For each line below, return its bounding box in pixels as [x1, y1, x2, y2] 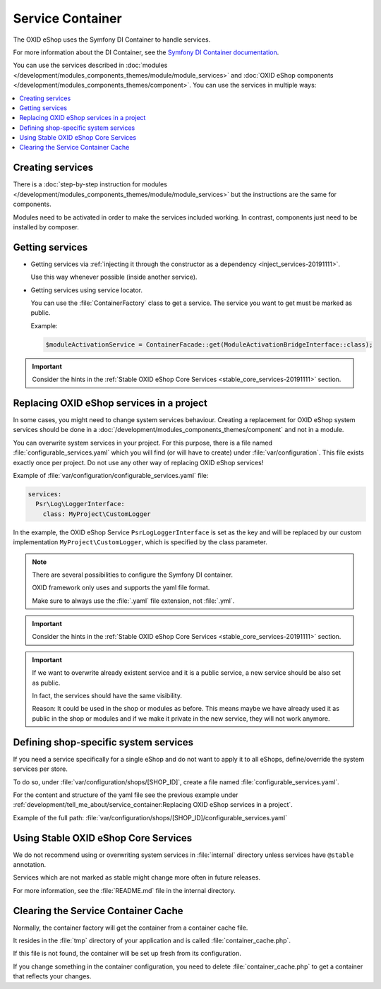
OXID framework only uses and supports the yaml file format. [32, 583, 210, 592]
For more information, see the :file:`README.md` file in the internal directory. [13, 886, 236, 894]
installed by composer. [13, 222, 79, 231]
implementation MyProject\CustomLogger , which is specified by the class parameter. [13, 538, 267, 546]
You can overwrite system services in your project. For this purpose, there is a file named [13, 438, 273, 447]
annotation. [13, 860, 46, 868]
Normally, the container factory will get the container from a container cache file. [13, 923, 248, 932]
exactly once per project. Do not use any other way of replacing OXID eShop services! [13, 458, 264, 467]
